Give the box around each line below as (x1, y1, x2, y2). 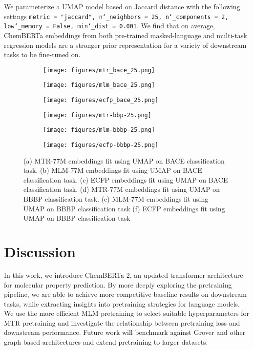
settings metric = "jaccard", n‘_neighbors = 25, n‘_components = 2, (4, 11, 229, 21)
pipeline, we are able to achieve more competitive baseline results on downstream (4, 289, 247, 299)
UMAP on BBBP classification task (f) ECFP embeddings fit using (23, 203, 225, 213)
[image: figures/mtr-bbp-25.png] (43, 111, 151, 119)
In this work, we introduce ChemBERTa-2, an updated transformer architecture (4, 269, 243, 280)
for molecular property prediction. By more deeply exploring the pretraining (4, 279, 232, 289)
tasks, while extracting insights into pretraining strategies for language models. (4, 298, 240, 309)
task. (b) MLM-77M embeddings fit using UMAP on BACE (23, 165, 202, 175)
